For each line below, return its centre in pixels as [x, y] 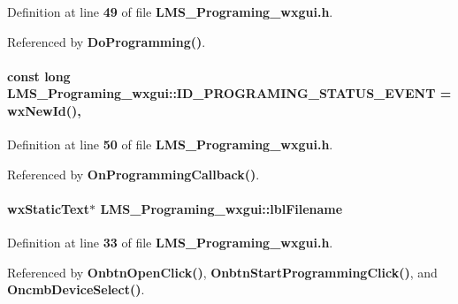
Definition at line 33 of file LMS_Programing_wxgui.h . [170, 243]
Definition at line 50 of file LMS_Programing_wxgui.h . [170, 144]
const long [39, 76]
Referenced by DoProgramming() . [107, 41]
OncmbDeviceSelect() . [76, 289]
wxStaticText [49, 208]
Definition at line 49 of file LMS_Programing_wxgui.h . [170, 11]
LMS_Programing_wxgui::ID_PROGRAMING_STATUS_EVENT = [229, 93]
